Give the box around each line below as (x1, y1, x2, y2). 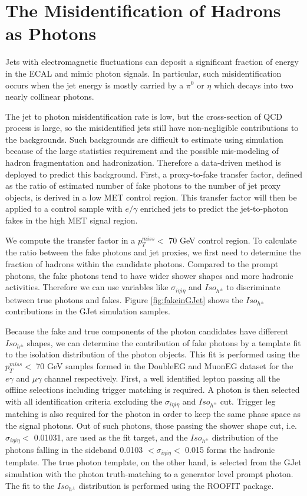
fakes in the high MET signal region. (5, 214, 138, 226)
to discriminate (226, 281, 280, 293)
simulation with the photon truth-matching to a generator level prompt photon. (5, 468, 293, 480)
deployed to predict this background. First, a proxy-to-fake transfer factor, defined (5, 167, 302, 180)
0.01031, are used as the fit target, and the (34, 431, 188, 443)
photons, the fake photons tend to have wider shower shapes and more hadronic (5, 269, 293, 281)
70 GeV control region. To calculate (169, 234, 297, 246)
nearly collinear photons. (5, 90, 94, 103)
